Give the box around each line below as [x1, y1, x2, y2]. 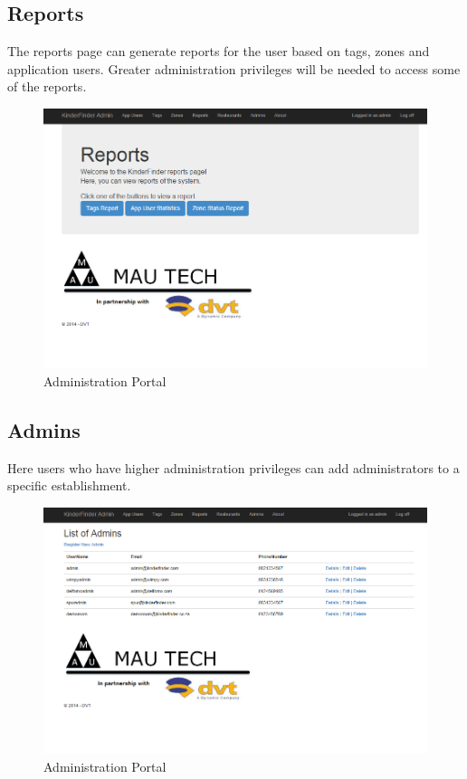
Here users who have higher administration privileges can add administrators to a [7, 458, 460, 477]
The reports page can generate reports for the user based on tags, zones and [7, 42, 430, 61]
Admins [7, 415, 81, 443]
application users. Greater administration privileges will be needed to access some [7, 59, 461, 78]
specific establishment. [7, 476, 131, 495]
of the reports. [7, 77, 87, 96]
